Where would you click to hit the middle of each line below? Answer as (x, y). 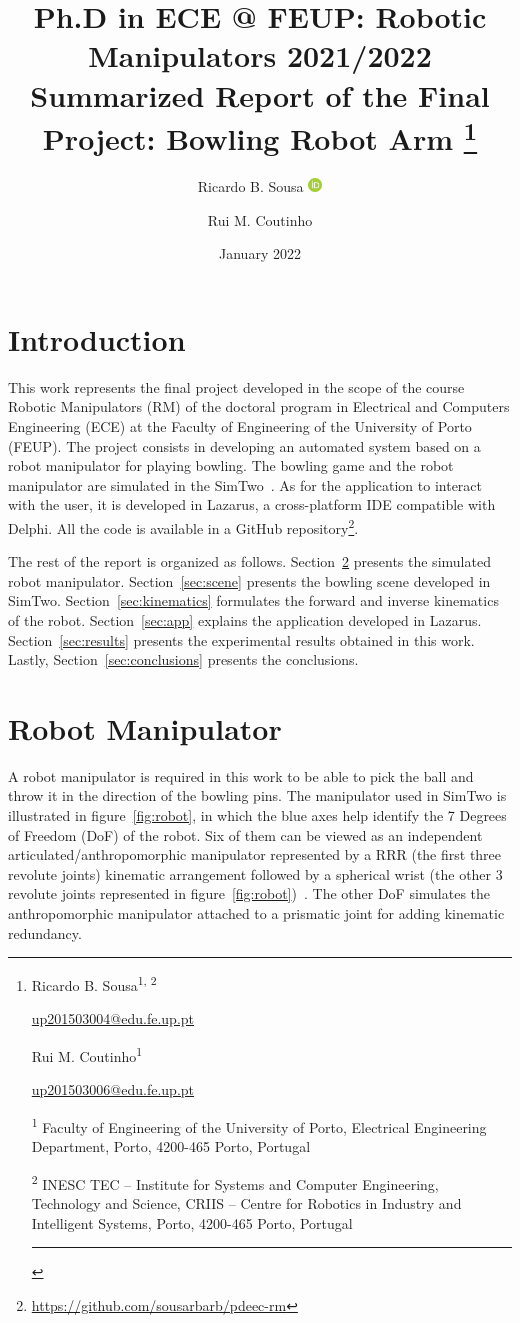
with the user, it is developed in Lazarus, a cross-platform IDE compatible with (252, 504)
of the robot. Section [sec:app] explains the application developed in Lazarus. (245, 619)
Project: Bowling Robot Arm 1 (260, 136)
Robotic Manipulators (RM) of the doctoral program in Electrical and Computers (259, 406)
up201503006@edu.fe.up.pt (113, 1089)
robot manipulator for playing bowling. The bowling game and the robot (231, 465)
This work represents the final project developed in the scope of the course (236, 386)
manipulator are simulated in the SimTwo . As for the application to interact (245, 484)
